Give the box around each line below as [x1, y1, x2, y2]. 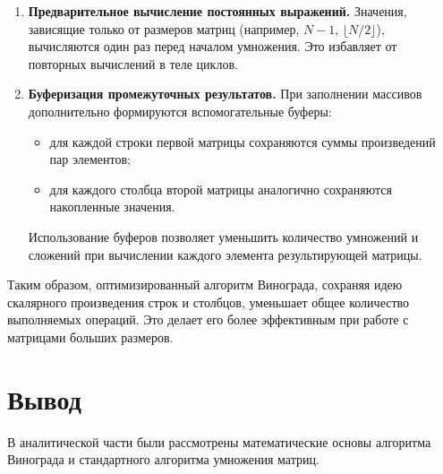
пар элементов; [49, 150, 131, 168]
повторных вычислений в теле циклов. [28, 54, 238, 73]
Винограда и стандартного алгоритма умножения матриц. [7, 450, 319, 469]
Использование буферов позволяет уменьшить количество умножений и [28, 227, 419, 246]
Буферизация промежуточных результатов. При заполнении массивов [28, 84, 422, 103]
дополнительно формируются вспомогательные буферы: [28, 101, 332, 120]
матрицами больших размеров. [7, 327, 174, 346]
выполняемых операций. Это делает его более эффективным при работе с [7, 310, 409, 329]
